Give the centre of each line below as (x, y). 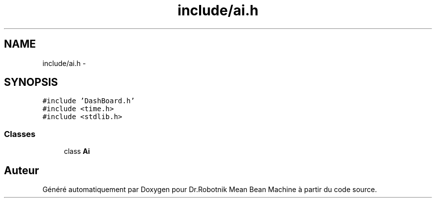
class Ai (77, 151)
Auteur (22, 170)
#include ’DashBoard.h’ (89, 101)
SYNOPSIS (31, 82)
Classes (20, 134)
